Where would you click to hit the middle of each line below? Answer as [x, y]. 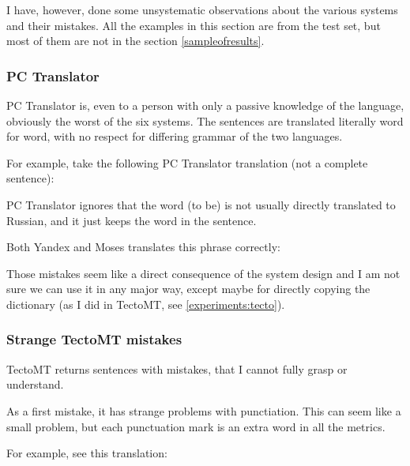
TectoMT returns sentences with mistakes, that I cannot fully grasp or [177, 368]
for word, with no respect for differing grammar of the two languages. [175, 136]
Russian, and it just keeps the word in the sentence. [132, 220]
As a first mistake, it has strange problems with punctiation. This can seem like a [204, 410]
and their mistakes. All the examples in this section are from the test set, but [194, 25]
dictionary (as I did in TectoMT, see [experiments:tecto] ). [146, 304]
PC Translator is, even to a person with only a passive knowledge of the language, [205, 105]
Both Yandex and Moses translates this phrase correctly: [143, 247]
